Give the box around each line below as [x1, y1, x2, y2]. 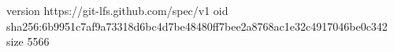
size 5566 [6, 33, 50, 50]
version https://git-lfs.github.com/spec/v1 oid [6, 2, 229, 18]
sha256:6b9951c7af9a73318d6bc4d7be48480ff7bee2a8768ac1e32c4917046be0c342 [6, 17, 388, 34]
